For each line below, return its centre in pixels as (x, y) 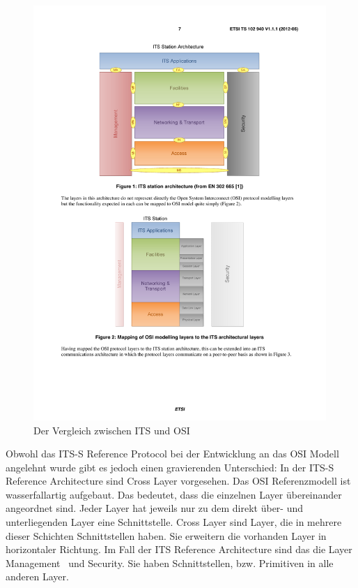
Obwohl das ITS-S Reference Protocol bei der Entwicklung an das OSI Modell (172, 454)
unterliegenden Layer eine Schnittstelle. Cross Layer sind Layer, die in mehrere (174, 522)
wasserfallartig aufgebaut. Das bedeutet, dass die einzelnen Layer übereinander (174, 494)
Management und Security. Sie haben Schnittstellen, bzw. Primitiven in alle (170, 563)
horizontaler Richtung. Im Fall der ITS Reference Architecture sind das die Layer (179, 549)
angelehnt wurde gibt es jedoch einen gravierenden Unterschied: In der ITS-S (170, 467)
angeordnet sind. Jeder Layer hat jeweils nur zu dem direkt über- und (155, 508)
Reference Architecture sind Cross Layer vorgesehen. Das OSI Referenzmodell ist (178, 481)
